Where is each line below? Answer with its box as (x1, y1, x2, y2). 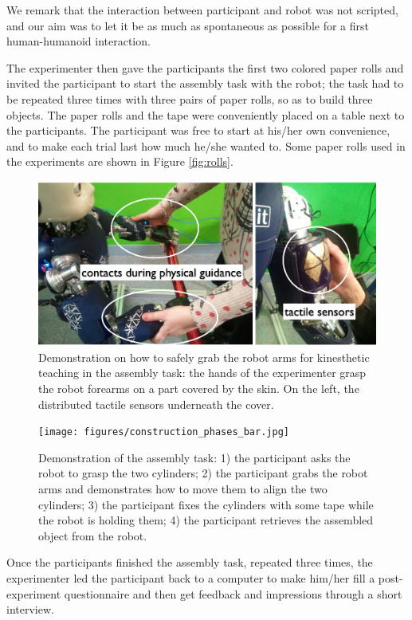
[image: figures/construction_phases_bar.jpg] (38, 426, 289, 438)
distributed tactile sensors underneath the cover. (38, 395, 274, 412)
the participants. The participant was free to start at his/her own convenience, (6, 122, 390, 139)
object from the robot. (38, 527, 147, 543)
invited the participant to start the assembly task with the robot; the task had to (6, 75, 404, 92)
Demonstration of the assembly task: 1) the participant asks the (38, 449, 351, 465)
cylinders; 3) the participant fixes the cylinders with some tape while (38, 496, 374, 512)
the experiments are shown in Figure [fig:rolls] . (6, 153, 233, 170)
